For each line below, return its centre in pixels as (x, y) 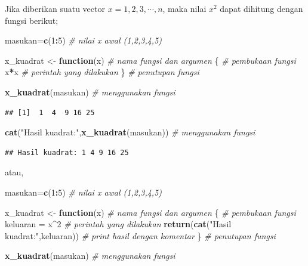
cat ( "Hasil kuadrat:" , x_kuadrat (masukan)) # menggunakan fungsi (130, 132)
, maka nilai (184, 8)
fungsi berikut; (32, 20)
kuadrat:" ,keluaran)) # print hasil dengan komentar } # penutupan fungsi (140, 235)
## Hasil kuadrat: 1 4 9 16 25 (67, 152)
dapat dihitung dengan (261, 8)
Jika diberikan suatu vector (55, 8)
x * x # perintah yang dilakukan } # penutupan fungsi (102, 72)
